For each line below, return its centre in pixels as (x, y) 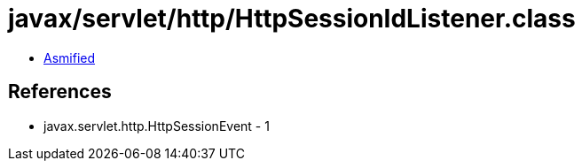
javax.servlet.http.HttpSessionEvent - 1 (157, 126)
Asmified (70, 57)
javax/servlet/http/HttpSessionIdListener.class (292, 19)
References (60, 92)
